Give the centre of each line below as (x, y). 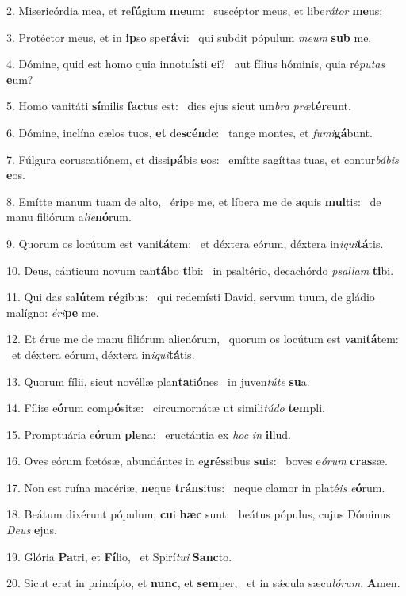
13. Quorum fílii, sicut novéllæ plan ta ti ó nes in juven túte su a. (158, 381)
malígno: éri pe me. (53, 312)
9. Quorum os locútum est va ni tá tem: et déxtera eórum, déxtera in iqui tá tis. (195, 243)
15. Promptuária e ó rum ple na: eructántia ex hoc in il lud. (149, 434)
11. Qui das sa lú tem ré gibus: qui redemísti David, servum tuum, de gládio (191, 297)
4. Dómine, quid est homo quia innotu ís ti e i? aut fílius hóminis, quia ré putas (196, 64)
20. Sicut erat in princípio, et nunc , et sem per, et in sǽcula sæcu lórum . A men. (203, 583)
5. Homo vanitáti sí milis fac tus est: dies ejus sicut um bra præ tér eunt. (179, 106)
